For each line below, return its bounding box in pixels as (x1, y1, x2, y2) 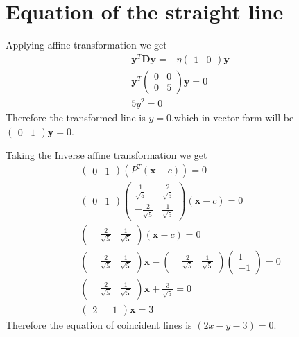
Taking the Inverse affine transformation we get (6, 147, 207, 162)
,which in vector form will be (171, 110, 294, 124)
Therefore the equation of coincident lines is (6, 317, 192, 331)
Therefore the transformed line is (6, 110, 146, 124)
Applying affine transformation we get (6, 37, 167, 52)
